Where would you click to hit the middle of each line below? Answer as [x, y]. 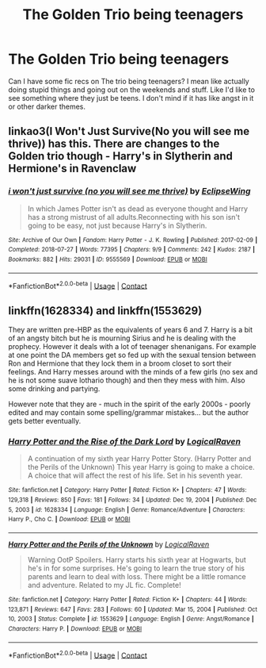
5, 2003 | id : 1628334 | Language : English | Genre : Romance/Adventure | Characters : [127, 509]
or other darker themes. [47, 106]
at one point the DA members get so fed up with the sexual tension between [132, 355]
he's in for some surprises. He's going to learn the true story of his [136, 568]
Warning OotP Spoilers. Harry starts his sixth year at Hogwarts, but [137, 559]
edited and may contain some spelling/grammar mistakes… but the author [129, 413]
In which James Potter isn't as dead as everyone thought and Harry [137, 209]
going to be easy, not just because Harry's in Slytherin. [117, 225]
